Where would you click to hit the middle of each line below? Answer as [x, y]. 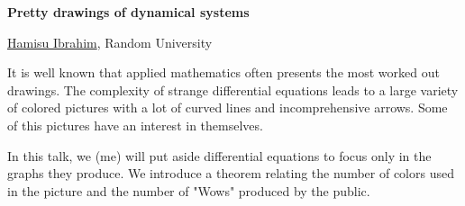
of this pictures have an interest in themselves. [135, 125]
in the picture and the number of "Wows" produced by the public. [189, 190]
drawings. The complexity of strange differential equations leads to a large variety [233, 90]
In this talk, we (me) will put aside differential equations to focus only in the [219, 155]
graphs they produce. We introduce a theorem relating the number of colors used [231, 173]
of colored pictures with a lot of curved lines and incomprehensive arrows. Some [228, 107]
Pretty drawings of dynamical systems [128, 12]
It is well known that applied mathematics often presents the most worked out [223, 72]
